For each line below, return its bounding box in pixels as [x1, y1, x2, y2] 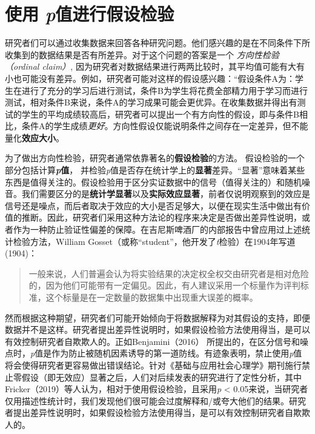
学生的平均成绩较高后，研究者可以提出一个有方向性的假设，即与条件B [21, 107, 299, 120]
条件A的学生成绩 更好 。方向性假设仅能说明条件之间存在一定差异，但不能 [21, 119, 308, 132]
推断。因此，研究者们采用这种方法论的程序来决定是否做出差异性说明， [21, 211, 302, 224]
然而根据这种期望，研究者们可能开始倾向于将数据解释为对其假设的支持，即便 [5, 311, 310, 324]
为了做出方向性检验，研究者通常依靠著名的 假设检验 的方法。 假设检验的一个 [5, 152, 305, 164]
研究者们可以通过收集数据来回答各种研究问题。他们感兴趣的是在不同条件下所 [5, 36, 310, 49]
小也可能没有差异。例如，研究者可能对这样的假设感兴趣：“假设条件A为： [5, 72, 296, 84]
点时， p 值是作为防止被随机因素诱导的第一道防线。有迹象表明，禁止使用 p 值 [5, 347, 302, 359]
